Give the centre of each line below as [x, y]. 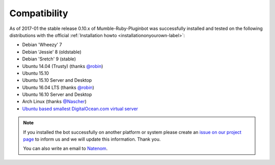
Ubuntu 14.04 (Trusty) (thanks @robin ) [63, 66]
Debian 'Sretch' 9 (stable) [49, 59]
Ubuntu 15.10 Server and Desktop [57, 80]
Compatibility [39, 13]
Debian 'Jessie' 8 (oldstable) [52, 52]
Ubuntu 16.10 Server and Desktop [57, 94]
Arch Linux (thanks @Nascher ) [54, 102]
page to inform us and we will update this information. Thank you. [92, 139]
